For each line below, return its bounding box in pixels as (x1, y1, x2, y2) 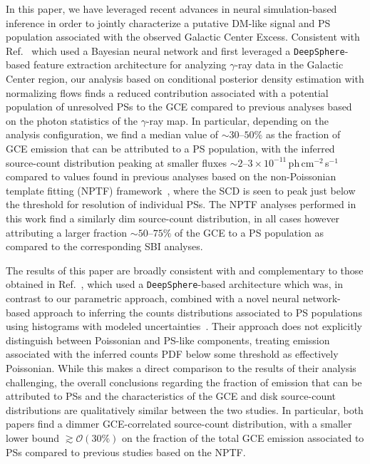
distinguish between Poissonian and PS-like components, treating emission (6, 332, 330, 347)
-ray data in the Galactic (235, 57, 344, 72)
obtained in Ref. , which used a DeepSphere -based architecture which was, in (6, 277, 344, 292)
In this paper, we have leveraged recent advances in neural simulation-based (6, 1, 337, 16)
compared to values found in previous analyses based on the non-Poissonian (6, 169, 336, 184)
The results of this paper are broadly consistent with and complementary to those (6, 262, 364, 277)
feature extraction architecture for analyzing (33, 57, 227, 72)
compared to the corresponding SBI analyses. (6, 239, 203, 254)
